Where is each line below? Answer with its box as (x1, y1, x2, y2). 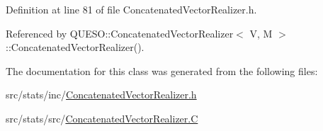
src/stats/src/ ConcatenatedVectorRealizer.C (6, 110, 198, 125)
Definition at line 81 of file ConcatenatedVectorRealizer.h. (6, 2, 257, 16)
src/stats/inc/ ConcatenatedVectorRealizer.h (6, 87, 197, 102)
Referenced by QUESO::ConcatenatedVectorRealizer (6, 25, 234, 40)
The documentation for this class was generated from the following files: (6, 63, 318, 78)
